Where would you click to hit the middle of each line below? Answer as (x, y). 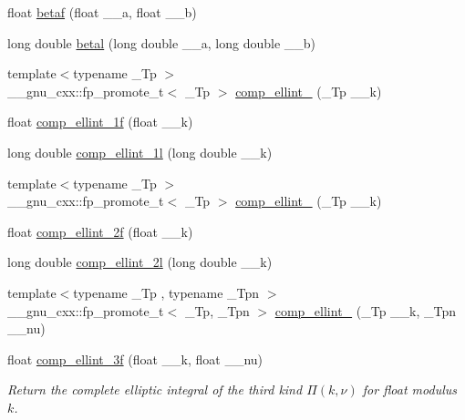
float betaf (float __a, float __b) (102, 12)
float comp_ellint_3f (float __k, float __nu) (135, 359)
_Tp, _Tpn (217, 310)
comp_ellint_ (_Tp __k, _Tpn (366, 310)
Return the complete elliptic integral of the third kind (155, 389)
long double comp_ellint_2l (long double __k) (140, 262)
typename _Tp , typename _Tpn (166, 292)
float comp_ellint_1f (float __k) (100, 122)
